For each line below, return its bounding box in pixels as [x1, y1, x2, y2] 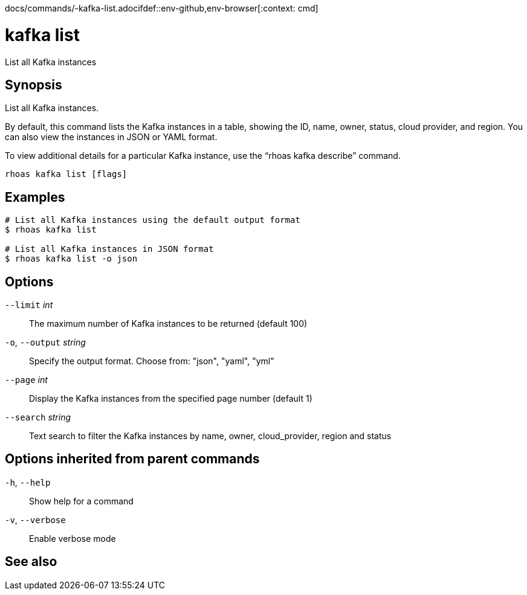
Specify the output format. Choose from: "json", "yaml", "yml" [29, 356, 274, 367]
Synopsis [5, 77, 62, 92]
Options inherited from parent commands [5, 451, 260, 467]
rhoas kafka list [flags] [5, 169, 128, 179]
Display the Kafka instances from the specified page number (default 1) [29, 393, 312, 404]
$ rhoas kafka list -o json [5, 254, 138, 264]
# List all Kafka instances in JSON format [5, 244, 214, 254]
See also [5, 554, 57, 570]
